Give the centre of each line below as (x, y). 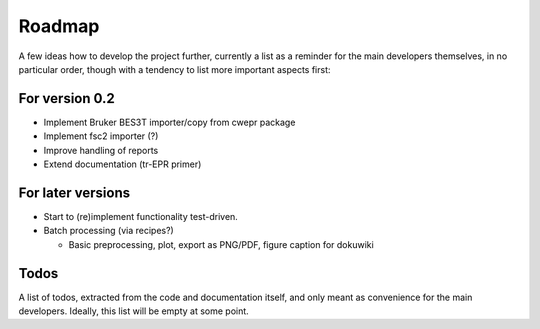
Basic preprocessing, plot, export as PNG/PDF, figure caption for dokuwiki (221, 244)
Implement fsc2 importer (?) (101, 136)
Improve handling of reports (101, 150)
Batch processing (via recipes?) (108, 231)
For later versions (74, 192)
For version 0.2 (66, 98)
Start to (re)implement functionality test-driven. (141, 216)
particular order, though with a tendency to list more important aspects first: (174, 69)
